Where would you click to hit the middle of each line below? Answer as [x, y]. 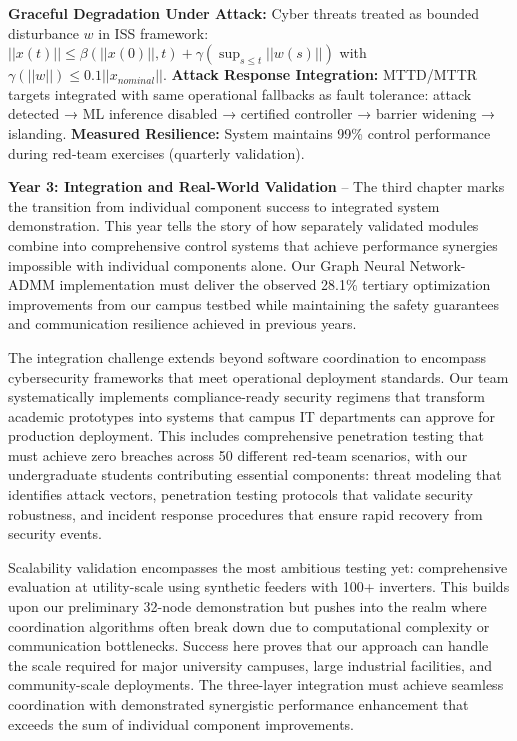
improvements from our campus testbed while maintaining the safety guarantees [253, 303]
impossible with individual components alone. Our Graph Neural [206, 264]
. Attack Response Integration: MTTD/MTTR [320, 74]
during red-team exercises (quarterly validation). [156, 152]
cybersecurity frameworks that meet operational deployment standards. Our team [258, 376]
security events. [55, 533]
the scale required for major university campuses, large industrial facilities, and [250, 664]
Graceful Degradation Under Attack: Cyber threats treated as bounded [244, 13]
